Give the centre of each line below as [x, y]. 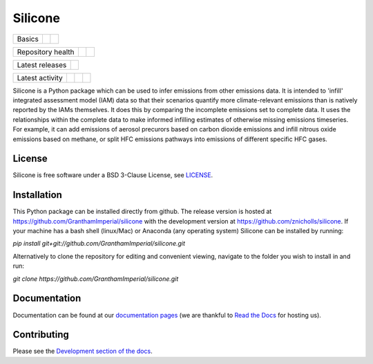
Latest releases [42, 64]
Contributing [41, 335]
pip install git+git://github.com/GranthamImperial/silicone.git [99, 244]
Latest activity [40, 78]
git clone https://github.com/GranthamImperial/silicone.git [96, 279]
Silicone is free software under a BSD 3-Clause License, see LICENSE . [113, 175]
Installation [37, 195]
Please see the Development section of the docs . [83, 351]
